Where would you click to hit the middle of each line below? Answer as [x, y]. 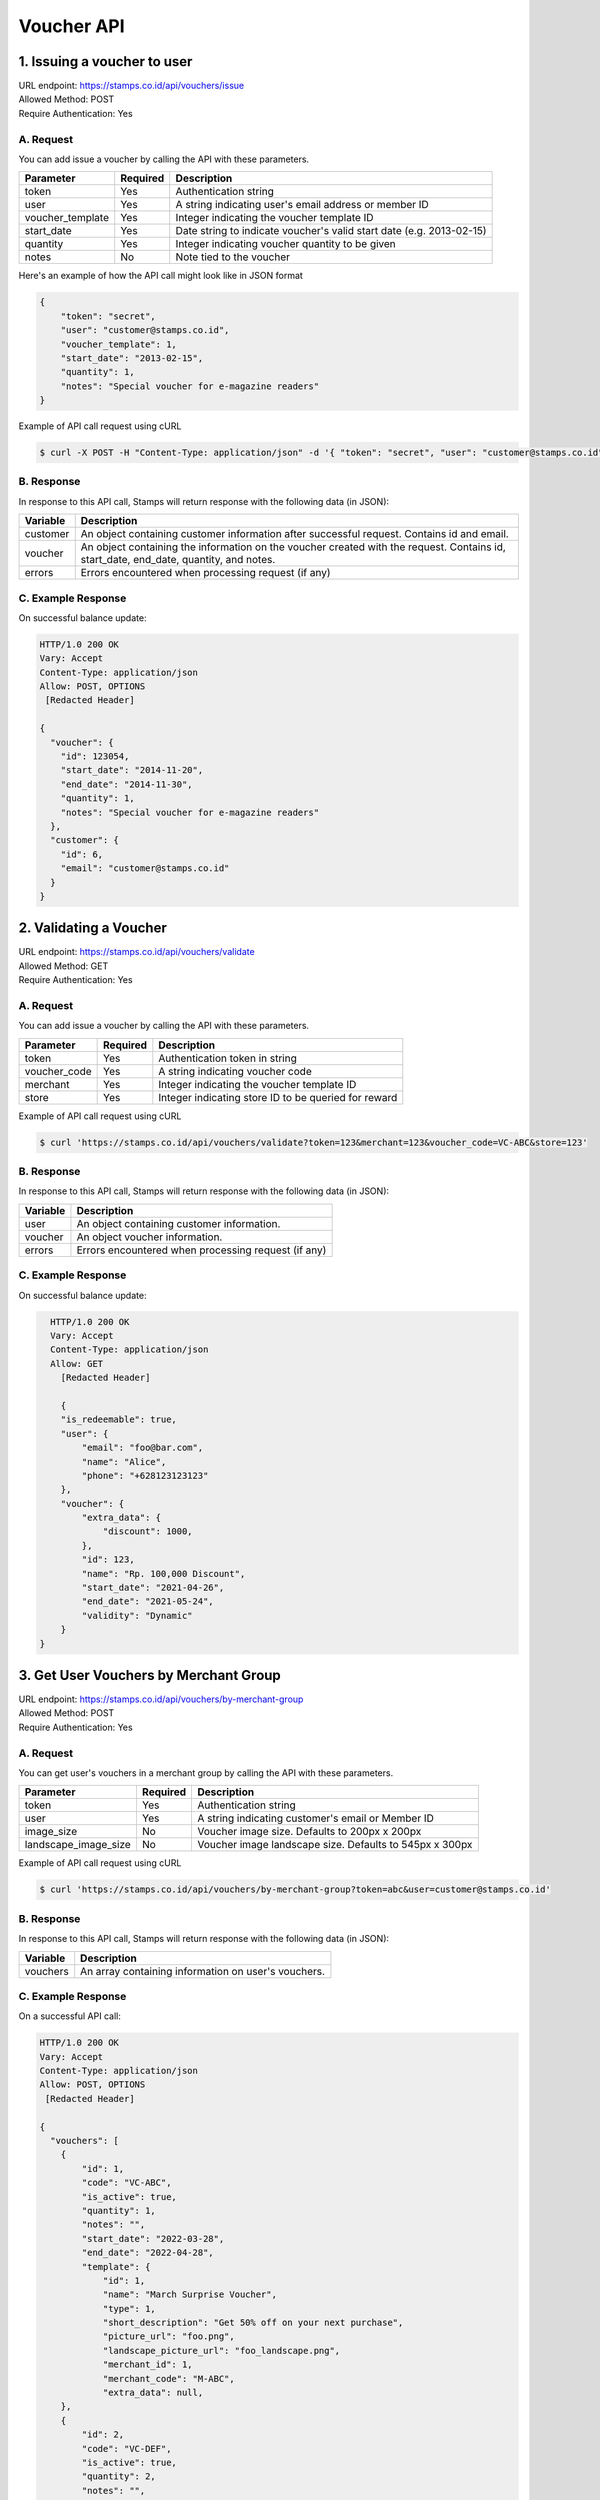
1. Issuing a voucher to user [105, 61]
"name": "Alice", [124, 1461]
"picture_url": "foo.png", [168, 2336]
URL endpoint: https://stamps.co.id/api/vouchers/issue [131, 86]
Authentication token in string [227, 1058]
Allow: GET [77, 1363]
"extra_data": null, [153, 2393]
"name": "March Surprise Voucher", [189, 2294]
